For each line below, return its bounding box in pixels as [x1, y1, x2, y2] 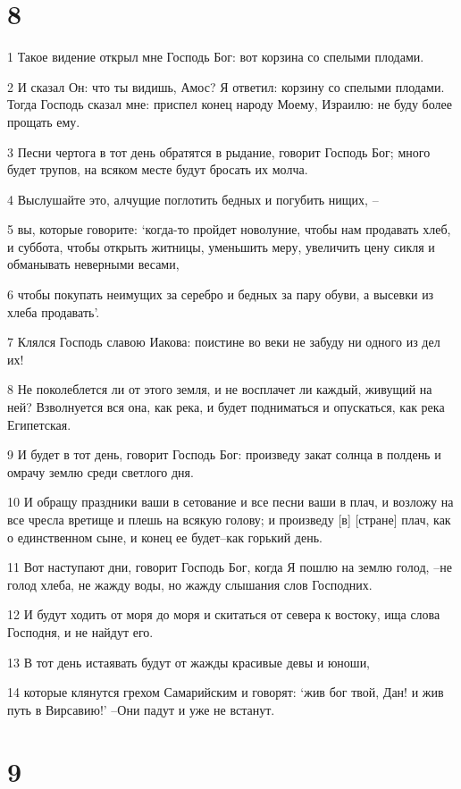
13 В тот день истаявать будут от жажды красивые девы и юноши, [7, 652, 371, 671]
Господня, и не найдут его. [7, 622, 154, 641]
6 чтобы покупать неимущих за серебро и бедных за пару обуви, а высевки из [7, 285, 434, 304]
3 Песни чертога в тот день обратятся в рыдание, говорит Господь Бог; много [7, 142, 431, 161]
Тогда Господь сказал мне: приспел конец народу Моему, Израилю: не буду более [7, 95, 452, 113]
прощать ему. [7, 112, 80, 130]
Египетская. [7, 415, 71, 433]
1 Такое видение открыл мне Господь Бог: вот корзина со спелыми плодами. [7, 47, 424, 66]
